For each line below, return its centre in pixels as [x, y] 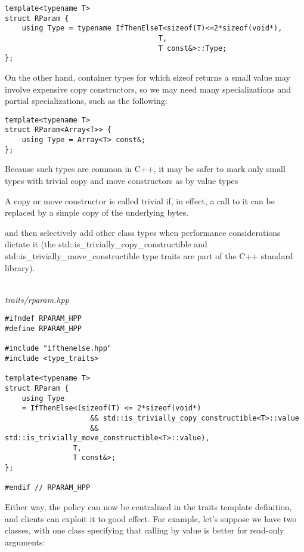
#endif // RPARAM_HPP [48, 488]
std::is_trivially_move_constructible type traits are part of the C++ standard [149, 255]
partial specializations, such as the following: [86, 101]
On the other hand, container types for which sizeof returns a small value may [148, 77]
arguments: [25, 542]
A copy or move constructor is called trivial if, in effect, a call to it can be [140, 200]
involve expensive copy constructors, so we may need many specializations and [148, 89]
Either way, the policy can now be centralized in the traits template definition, [148, 507]
